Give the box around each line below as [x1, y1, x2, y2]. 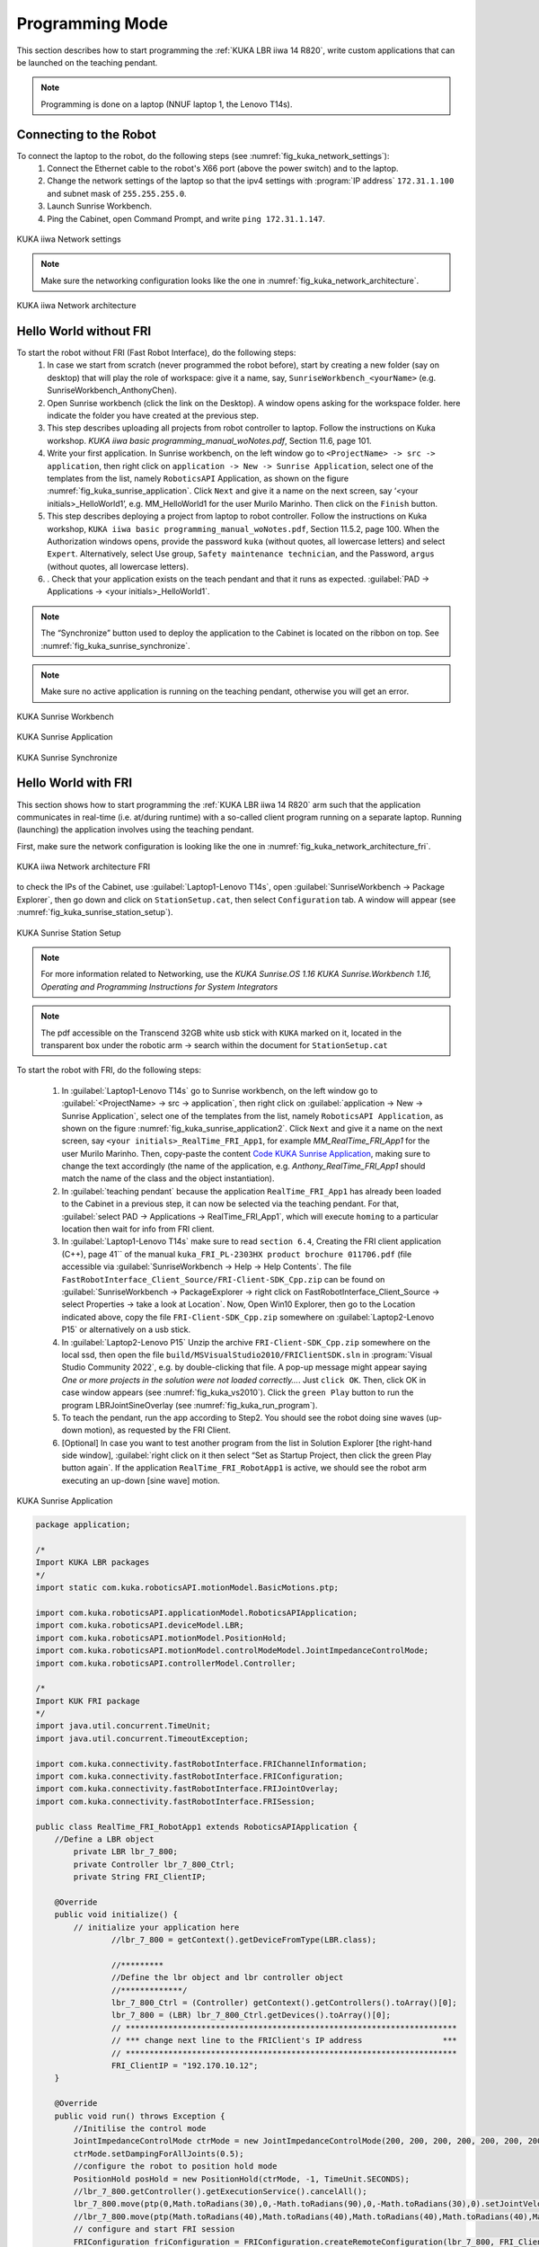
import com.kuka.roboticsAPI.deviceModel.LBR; [35, 1621, 244, 1630]
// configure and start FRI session [73, 2225, 235, 2234]
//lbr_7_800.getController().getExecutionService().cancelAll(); [73, 2186, 367, 2197]
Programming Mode [16, 13, 169, 33]
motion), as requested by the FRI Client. [84, 1425, 231, 1435]
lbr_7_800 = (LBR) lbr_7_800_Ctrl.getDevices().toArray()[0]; [110, 2010, 391, 2021]
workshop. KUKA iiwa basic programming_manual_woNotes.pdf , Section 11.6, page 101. [47, 435, 372, 446]
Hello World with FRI [16, 776, 133, 791]
